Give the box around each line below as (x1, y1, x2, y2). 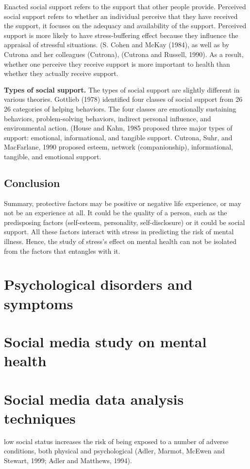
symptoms (4, 293, 73, 313)
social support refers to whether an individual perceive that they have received (4, 11, 238, 21)
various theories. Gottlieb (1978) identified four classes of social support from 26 (4, 94, 243, 104)
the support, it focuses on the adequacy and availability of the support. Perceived (4, 20, 247, 31)
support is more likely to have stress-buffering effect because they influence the (4, 30, 238, 40)
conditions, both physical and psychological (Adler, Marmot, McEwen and (4, 446, 225, 456)
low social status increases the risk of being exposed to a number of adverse (4, 436, 229, 446)
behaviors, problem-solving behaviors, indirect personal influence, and (4, 113, 211, 123)
